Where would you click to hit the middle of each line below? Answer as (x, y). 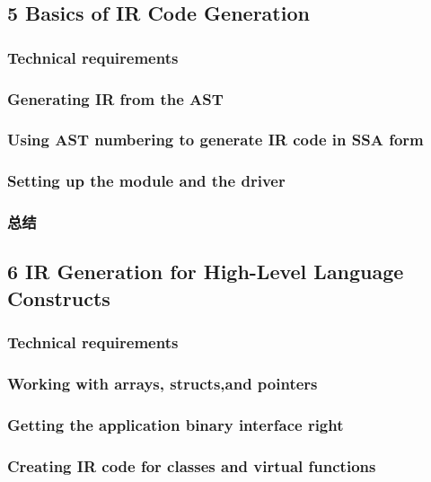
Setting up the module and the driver (146, 181)
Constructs (59, 298)
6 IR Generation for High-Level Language (206, 272)
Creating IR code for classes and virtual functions (192, 465)
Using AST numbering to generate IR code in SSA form (215, 140)
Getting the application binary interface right (176, 424)
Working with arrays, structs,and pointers (163, 383)
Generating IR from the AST (115, 98)
